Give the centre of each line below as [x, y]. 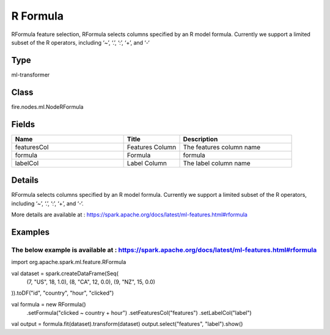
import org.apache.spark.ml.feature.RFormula [69, 262]
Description [200, 139]
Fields [23, 124]
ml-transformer [31, 75]
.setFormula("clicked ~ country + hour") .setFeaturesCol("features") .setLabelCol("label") [139, 313]
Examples [31, 232]
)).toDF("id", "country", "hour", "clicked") [63, 293]
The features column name [222, 147]
